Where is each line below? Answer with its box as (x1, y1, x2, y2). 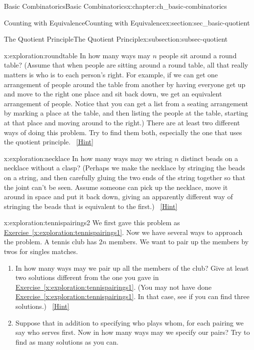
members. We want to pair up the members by (109, 236, 249, 247)
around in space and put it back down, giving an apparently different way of (4, 191, 233, 202)
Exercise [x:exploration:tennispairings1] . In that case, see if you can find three (15, 291, 250, 302)
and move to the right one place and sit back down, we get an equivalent (4, 89, 222, 99)
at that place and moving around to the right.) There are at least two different (4, 117, 240, 127)
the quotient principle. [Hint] (4, 137, 93, 147)
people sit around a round (159, 50, 237, 60)
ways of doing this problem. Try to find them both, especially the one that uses (4, 127, 242, 137)
